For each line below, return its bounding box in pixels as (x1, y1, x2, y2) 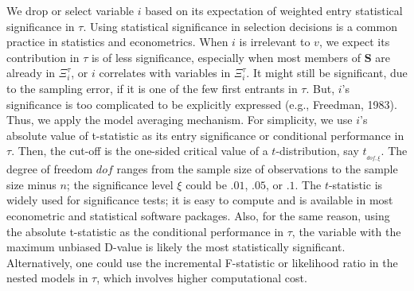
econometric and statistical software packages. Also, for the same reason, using (6, 207, 390, 223)
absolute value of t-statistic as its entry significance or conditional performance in (6, 126, 404, 143)
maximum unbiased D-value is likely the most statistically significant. (6, 239, 346, 255)
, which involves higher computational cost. (96, 270, 307, 286)
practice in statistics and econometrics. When (6, 33, 228, 50)
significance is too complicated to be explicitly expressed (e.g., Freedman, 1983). (6, 95, 397, 112)
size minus (6, 176, 57, 192)
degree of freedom (6, 161, 93, 177)
